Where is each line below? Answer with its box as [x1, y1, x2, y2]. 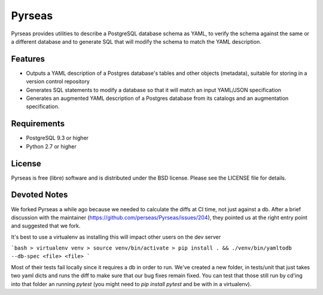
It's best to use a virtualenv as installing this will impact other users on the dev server [11, 233, 221, 241]
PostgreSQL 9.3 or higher [26, 135, 89, 142]
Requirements [11, 118, 65, 129]
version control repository [26, 78, 90, 85]
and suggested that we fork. [11, 222, 81, 230]
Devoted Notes [11, 190, 68, 200]
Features [11, 54, 45, 64]
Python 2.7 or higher [26, 142, 77, 150]
